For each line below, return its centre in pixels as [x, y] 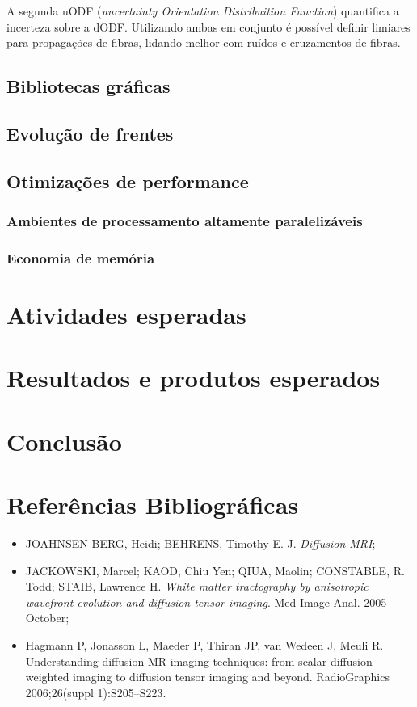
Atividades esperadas [126, 314]
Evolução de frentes [90, 133]
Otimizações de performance [128, 181]
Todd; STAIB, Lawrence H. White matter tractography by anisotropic [197, 586]
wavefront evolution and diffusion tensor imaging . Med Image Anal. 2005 [206, 602]
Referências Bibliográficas [153, 505]
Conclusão [64, 441]
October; [47, 618]
